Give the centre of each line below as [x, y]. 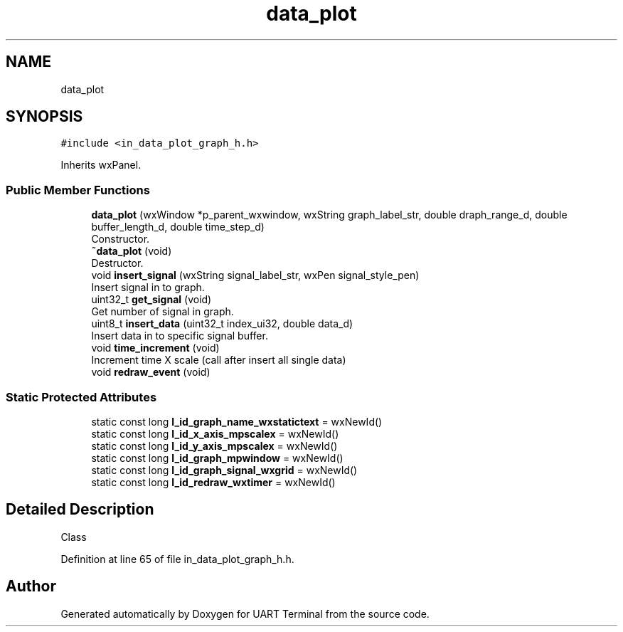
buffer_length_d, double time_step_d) [178, 227]
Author [31, 586]
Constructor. [121, 239]
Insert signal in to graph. [148, 288]
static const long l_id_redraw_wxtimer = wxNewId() [213, 482]
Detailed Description [80, 510]
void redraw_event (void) [151, 372]
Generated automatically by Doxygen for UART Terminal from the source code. [245, 613]
